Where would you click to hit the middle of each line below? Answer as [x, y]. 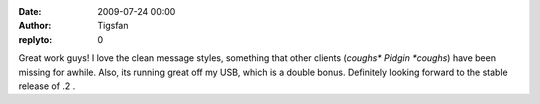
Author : [35, 26]
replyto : [35, 39]
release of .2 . [47, 86]
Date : [30, 11]
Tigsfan [113, 26]
